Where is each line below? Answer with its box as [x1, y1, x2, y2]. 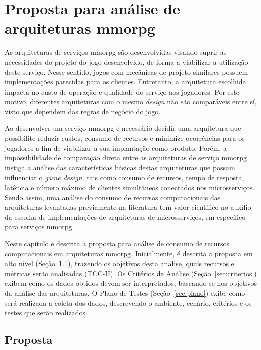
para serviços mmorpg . [5, 221, 74, 232]
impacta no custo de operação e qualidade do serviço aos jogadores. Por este [5, 86, 239, 97]
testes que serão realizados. [5, 307, 88, 318]
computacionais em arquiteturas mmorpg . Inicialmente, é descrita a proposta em [5, 248, 253, 258]
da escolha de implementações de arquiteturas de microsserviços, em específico [5, 211, 246, 222]
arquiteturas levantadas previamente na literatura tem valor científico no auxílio [5, 202, 251, 212]
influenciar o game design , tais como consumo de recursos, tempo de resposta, [5, 172, 244, 183]
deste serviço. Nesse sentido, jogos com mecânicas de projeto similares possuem [5, 66, 248, 77]
